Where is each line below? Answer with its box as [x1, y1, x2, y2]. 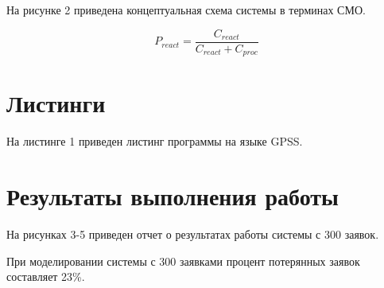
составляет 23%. [6, 268, 85, 285]
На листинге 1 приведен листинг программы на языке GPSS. [6, 133, 303, 150]
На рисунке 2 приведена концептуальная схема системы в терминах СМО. [6, 2, 366, 18]
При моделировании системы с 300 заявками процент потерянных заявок [6, 252, 360, 269]
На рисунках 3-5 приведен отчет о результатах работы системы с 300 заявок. [6, 225, 379, 242]
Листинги [6, 87, 106, 119]
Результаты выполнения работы [6, 180, 339, 212]
